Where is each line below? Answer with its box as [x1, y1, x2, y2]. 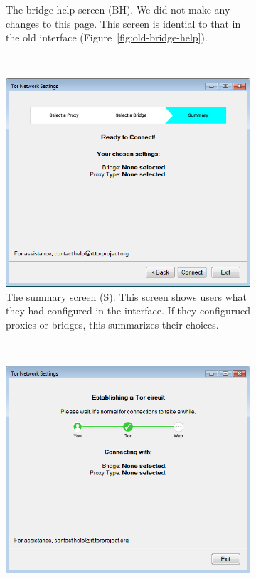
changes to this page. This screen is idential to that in [6, 16, 241, 31]
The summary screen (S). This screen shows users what [6, 289, 247, 304]
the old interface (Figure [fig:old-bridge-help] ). [6, 30, 208, 45]
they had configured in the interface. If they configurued [6, 303, 250, 318]
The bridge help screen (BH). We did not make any [6, 2, 230, 16]
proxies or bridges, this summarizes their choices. [6, 317, 219, 331]
